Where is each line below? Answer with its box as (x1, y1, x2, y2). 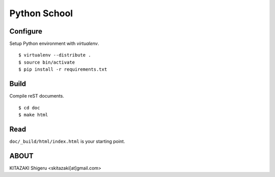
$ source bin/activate (18, 59, 75, 65)
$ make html (18, 112, 48, 117)
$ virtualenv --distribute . (18, 52, 91, 58)
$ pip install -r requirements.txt (18, 67, 107, 72)
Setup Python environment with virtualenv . (9, 41, 99, 47)
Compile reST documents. (9, 93, 65, 99)
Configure (9, 27, 43, 36)
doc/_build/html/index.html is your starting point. (9, 138, 125, 144)
